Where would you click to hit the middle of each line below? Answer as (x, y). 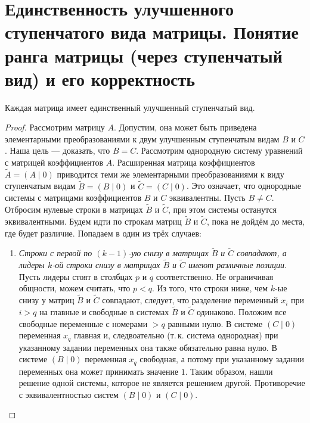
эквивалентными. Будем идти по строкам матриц (93, 221)
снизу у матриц (46, 300)
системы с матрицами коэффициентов (73, 197)
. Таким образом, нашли (229, 371)
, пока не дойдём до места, (256, 221)
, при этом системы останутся (222, 209)
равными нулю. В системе (215, 323)
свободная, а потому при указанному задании (222, 359)
